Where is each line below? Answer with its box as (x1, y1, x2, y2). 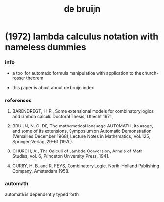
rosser (12, 75, 25, 81)
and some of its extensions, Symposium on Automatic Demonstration (12, 128, 152, 134)
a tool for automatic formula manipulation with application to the (12, 70, 141, 76)
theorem (26, 75, 44, 81)
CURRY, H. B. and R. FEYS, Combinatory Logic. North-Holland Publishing (12, 163, 160, 169)
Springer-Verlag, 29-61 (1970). (12, 138, 73, 144)
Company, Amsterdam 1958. (12, 168, 70, 174)
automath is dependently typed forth (5, 191, 79, 197)
